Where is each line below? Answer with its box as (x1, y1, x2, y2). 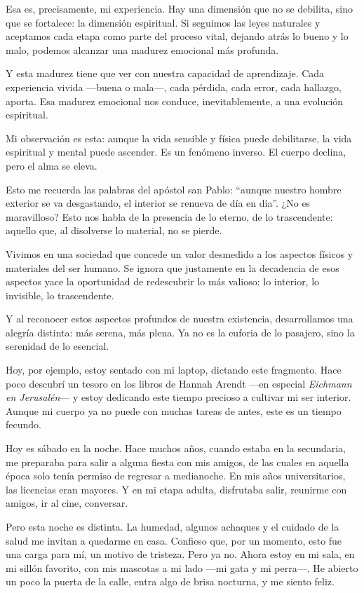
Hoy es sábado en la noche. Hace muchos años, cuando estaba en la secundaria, (6, 441, 346, 456)
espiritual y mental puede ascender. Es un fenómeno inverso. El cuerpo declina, (6, 144, 346, 159)
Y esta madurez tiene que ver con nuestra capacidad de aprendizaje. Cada (6, 66, 325, 81)
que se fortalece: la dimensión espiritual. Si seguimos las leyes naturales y (6, 15, 321, 29)
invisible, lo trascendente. (6, 287, 114, 302)
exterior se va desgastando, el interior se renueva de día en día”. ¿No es (6, 196, 311, 210)
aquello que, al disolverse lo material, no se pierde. (6, 223, 222, 238)
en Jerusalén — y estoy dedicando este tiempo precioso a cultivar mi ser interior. (6, 390, 351, 404)
